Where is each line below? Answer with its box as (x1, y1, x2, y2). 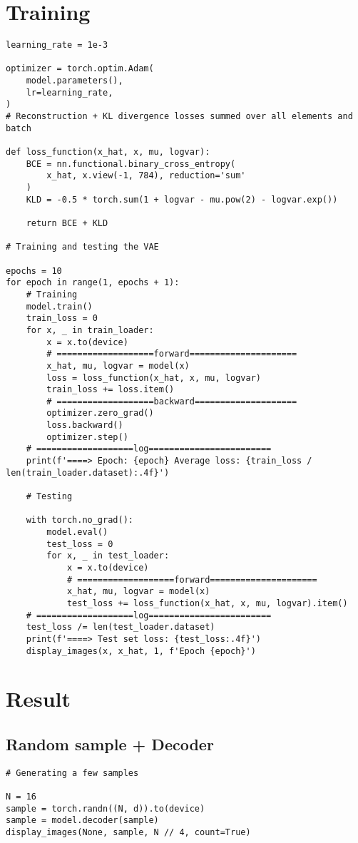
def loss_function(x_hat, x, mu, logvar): (6, 147, 210, 158)
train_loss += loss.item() (46, 384, 175, 395)
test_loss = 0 (46, 538, 113, 549)
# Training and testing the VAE (6, 242, 159, 252)
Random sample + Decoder (6, 733, 214, 755)
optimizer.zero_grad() (46, 408, 154, 419)
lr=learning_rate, (26, 87, 113, 98)
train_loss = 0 (26, 313, 98, 324)
